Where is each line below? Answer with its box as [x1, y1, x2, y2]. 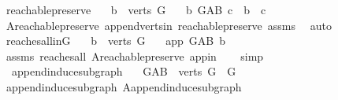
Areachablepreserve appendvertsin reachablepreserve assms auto [6, 17, 332, 33]
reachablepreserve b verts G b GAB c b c [6, 2, 266, 17]
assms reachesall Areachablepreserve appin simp [6, 47, 264, 64]
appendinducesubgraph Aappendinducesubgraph [6, 78, 242, 94]
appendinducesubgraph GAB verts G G [11, 63, 236, 80]
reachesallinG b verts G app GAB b [6, 32, 226, 49]
